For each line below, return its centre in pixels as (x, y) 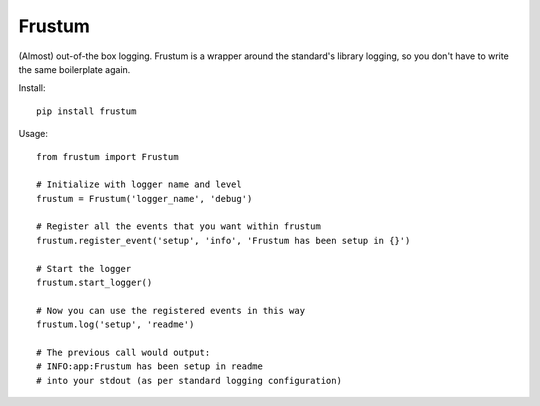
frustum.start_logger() (94, 283)
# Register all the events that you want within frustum (179, 226)
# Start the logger (84, 268)
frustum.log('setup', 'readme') (115, 324)
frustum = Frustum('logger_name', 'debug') (144, 198)
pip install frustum (86, 111)
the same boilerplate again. (74, 69)
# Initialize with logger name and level (139, 184)
